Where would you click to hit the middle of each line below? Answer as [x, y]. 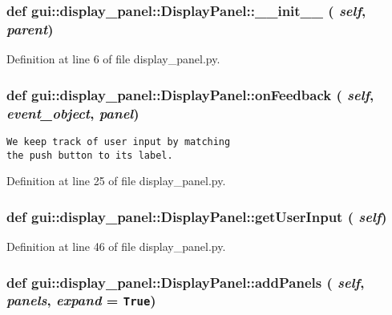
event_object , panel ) [73, 113]
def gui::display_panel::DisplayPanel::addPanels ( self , [186, 282]
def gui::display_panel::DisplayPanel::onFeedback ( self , [190, 94]
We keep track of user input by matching [119, 141]
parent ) [30, 28]
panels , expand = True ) [81, 300]
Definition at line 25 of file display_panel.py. [116, 181]
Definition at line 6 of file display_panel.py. [113, 59]
